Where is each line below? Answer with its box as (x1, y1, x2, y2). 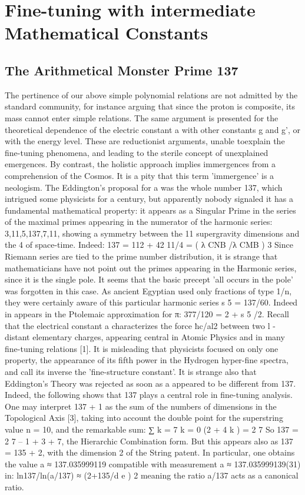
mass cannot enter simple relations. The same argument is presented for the (5, 111, 279, 124)
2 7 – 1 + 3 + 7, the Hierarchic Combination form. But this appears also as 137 (5, 434, 293, 447)
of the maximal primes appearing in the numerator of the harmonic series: (5, 215, 273, 228)
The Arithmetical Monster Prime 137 (5, 61, 238, 79)
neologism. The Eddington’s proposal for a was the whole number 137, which (5, 181, 283, 193)
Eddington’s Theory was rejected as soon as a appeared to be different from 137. (5, 377, 296, 389)
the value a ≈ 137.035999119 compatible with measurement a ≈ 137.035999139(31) (5, 457, 301, 470)
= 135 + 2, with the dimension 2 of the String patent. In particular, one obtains (5, 446, 295, 459)
